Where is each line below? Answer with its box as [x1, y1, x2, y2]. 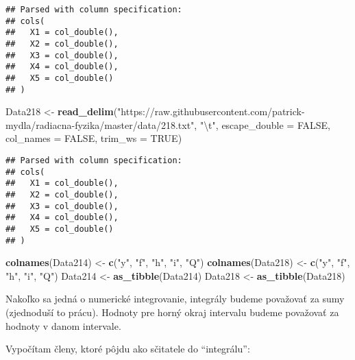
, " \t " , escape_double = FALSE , [194, 117, 330, 132]
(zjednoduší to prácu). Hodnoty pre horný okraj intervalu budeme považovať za [5, 305, 339, 320]
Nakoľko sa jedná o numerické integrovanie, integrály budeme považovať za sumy [5, 291, 345, 306]
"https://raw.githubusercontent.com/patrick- [117, 104, 305, 119]
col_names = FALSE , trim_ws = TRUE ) [5, 131, 182, 145]
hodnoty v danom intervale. [5, 318, 121, 333]
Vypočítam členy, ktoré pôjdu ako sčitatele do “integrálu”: [5, 341, 250, 356]
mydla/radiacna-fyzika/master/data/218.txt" [5, 117, 195, 132]
